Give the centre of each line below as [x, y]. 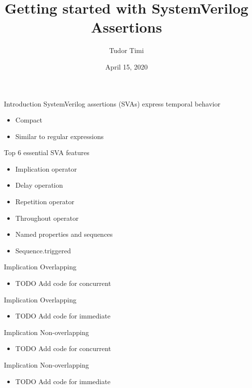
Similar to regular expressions [60, 136]
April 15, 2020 [126, 66]
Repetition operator [45, 202]
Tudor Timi [126, 50]
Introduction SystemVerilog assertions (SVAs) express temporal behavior [112, 103]
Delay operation [39, 185]
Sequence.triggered [43, 250]
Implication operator [46, 168]
